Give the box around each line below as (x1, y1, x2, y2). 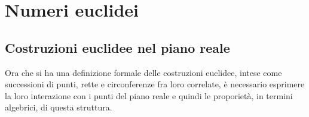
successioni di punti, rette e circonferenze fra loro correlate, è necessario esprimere (5, 78, 305, 90)
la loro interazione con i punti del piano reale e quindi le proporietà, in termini (5, 89, 293, 102)
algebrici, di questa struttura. (5, 101, 112, 113)
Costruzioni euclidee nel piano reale (5, 38, 230, 56)
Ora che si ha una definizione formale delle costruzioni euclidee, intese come (5, 66, 282, 78)
